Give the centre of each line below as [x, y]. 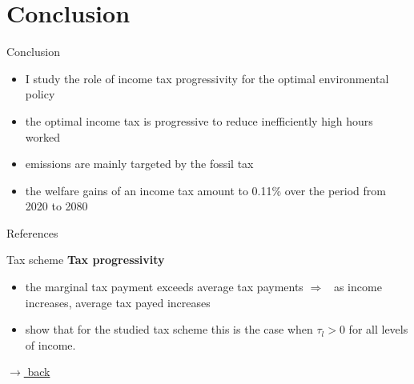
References [32, 232]
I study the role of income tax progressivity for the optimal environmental [207, 78]
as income [358, 287]
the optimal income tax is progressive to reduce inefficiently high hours [199, 120]
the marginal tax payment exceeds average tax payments [164, 287]
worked [43, 136]
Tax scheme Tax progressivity [86, 260]
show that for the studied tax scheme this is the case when [169, 329]
